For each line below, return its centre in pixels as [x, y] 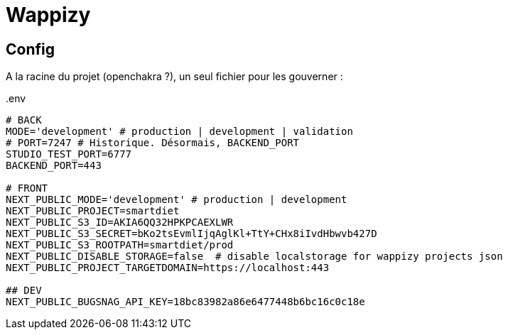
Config [30, 49]
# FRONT [27, 188]
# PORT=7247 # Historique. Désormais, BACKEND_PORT [153, 143]
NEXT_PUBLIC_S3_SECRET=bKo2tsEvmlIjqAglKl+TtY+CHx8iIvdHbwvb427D [191, 234]
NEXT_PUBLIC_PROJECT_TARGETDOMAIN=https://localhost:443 [168, 268]
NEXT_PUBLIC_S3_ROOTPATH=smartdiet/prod [120, 245]
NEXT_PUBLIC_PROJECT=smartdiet [93, 211]
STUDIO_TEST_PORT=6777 [69, 154]
